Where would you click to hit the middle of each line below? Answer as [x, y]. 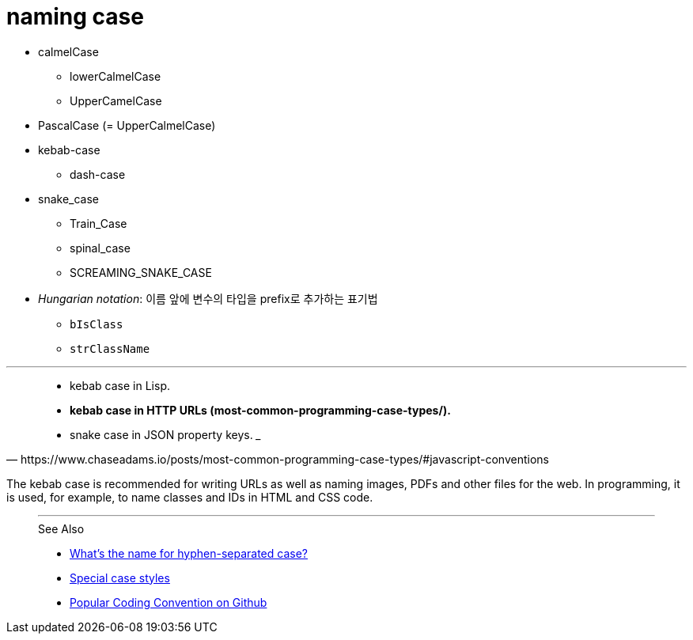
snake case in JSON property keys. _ [166, 434]
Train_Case [98, 223]
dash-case [98, 174]
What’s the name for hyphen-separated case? [189, 553]
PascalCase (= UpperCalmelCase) [127, 125]
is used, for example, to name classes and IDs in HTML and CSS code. [190, 497]
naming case [75, 17]
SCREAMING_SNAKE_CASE [141, 272]
